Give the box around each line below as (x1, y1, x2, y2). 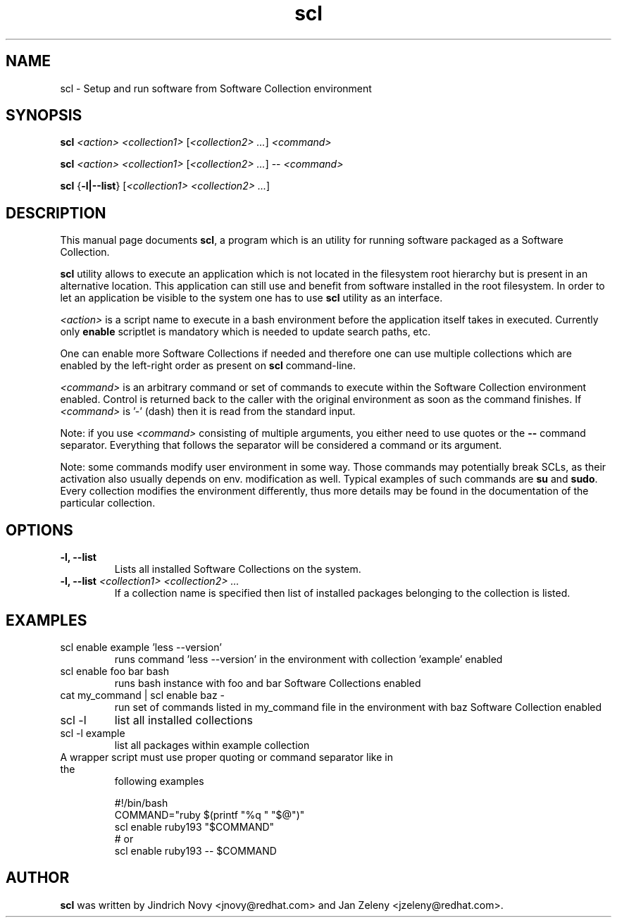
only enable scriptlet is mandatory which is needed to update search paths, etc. (60, 326, 431, 338)
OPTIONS (6, 521, 73, 539)
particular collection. (60, 497, 156, 509)
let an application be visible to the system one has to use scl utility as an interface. (60, 292, 443, 304)
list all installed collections (114, 712, 253, 727)
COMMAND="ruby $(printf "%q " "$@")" (114, 808, 305, 821)
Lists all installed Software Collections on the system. (114, 563, 361, 576)
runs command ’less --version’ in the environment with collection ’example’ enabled (114, 652, 503, 665)
